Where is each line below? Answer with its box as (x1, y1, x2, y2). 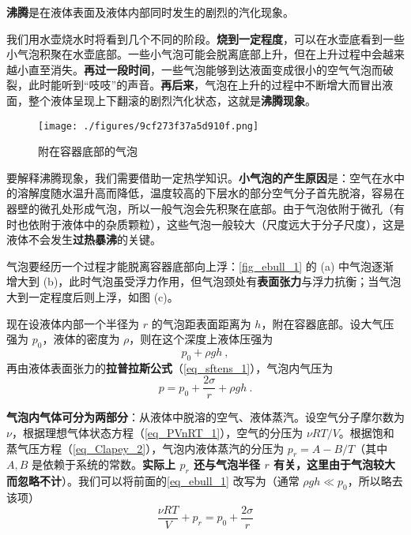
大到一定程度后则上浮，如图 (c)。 (6, 288, 179, 305)
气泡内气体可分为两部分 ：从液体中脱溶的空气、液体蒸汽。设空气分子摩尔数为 (6, 409, 405, 425)
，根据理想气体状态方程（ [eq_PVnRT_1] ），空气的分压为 (11, 425, 304, 440)
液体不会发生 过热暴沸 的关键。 (6, 231, 161, 248)
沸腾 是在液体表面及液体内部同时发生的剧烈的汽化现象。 (6, 4, 294, 20)
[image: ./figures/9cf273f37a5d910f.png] (38, 120, 259, 132)
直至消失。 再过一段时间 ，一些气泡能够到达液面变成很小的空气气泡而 (28, 61, 383, 77)
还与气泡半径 (194, 456, 261, 473)
